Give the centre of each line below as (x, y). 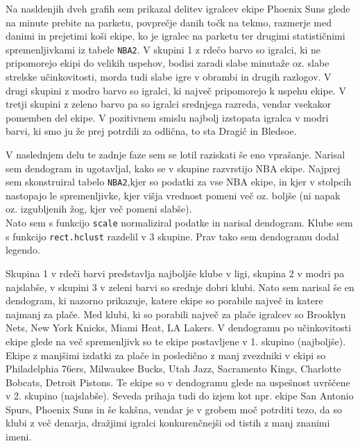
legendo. (23, 250)
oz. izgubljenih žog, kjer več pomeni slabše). (99, 209)
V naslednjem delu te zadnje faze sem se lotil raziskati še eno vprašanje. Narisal (175, 154)
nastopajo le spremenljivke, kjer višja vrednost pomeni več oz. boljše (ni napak (173, 195)
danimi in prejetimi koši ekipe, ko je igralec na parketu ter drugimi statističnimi (175, 36)
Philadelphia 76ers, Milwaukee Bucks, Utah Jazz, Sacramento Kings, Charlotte (173, 369)
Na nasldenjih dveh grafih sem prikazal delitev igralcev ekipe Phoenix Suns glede (178, 8)
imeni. (19, 437)
